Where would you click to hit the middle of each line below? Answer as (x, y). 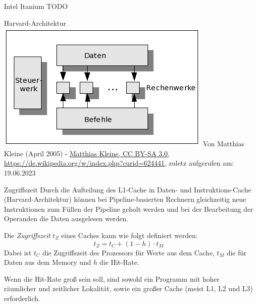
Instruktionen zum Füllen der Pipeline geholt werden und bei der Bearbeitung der (129, 209)
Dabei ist (18, 252)
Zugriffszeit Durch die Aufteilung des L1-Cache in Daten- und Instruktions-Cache (128, 189)
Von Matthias (224, 144)
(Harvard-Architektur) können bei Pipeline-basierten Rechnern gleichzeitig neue (125, 199)
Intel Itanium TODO (36, 6)
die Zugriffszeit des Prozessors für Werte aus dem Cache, (128, 252)
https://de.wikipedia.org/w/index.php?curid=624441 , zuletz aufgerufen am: (119, 163)
